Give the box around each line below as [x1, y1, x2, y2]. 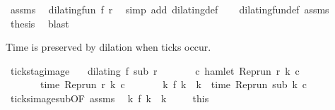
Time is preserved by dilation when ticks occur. [6, 39, 211, 54]
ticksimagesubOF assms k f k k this [10, 90, 209, 105]
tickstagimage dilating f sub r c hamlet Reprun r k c [10, 63, 300, 78]
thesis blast [10, 16, 69, 30]
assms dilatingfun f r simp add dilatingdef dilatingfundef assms [10, 2, 329, 16]
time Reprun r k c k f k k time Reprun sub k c [40, 77, 307, 92]
